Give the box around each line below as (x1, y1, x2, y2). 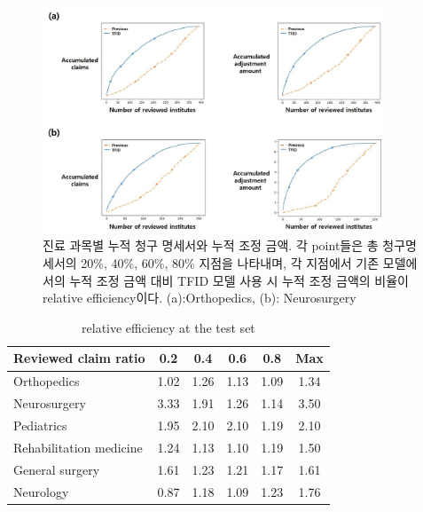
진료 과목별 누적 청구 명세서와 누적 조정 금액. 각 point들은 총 (43, 236, 379, 255)
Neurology (13, 482, 69, 500)
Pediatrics (13, 415, 67, 434)
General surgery (13, 460, 100, 478)
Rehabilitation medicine (13, 437, 143, 456)
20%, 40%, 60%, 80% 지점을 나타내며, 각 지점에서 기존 (81, 254, 380, 272)
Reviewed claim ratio (13, 349, 145, 367)
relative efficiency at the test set (82, 318, 255, 336)
